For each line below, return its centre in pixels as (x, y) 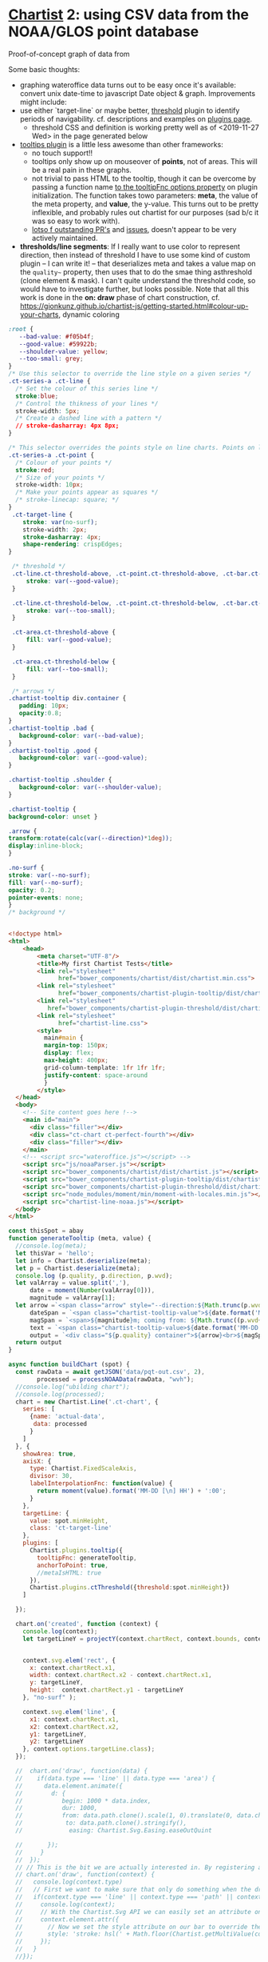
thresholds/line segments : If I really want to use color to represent (130, 246)
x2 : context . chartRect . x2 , (74, 1727)
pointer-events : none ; (46, 898)
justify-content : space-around (96, 1075)
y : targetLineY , (56, 1683)
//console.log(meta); (51, 1246)
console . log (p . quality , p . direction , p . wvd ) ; (94, 1275)
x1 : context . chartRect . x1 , (74, 1719)
